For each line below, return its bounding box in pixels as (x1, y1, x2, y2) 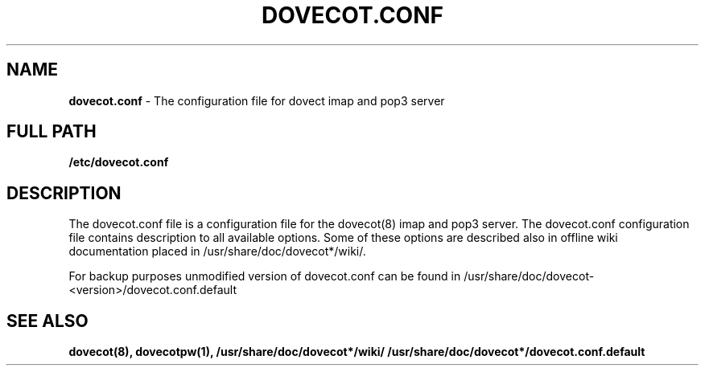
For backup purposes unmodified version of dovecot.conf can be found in (68, 269, 461, 284)
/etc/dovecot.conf (68, 155, 169, 170)
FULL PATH (6, 121, 97, 142)
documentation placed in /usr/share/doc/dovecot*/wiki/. (68, 244, 366, 259)
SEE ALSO (6, 310, 89, 331)
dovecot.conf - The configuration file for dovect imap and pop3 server (68, 93, 445, 108)
